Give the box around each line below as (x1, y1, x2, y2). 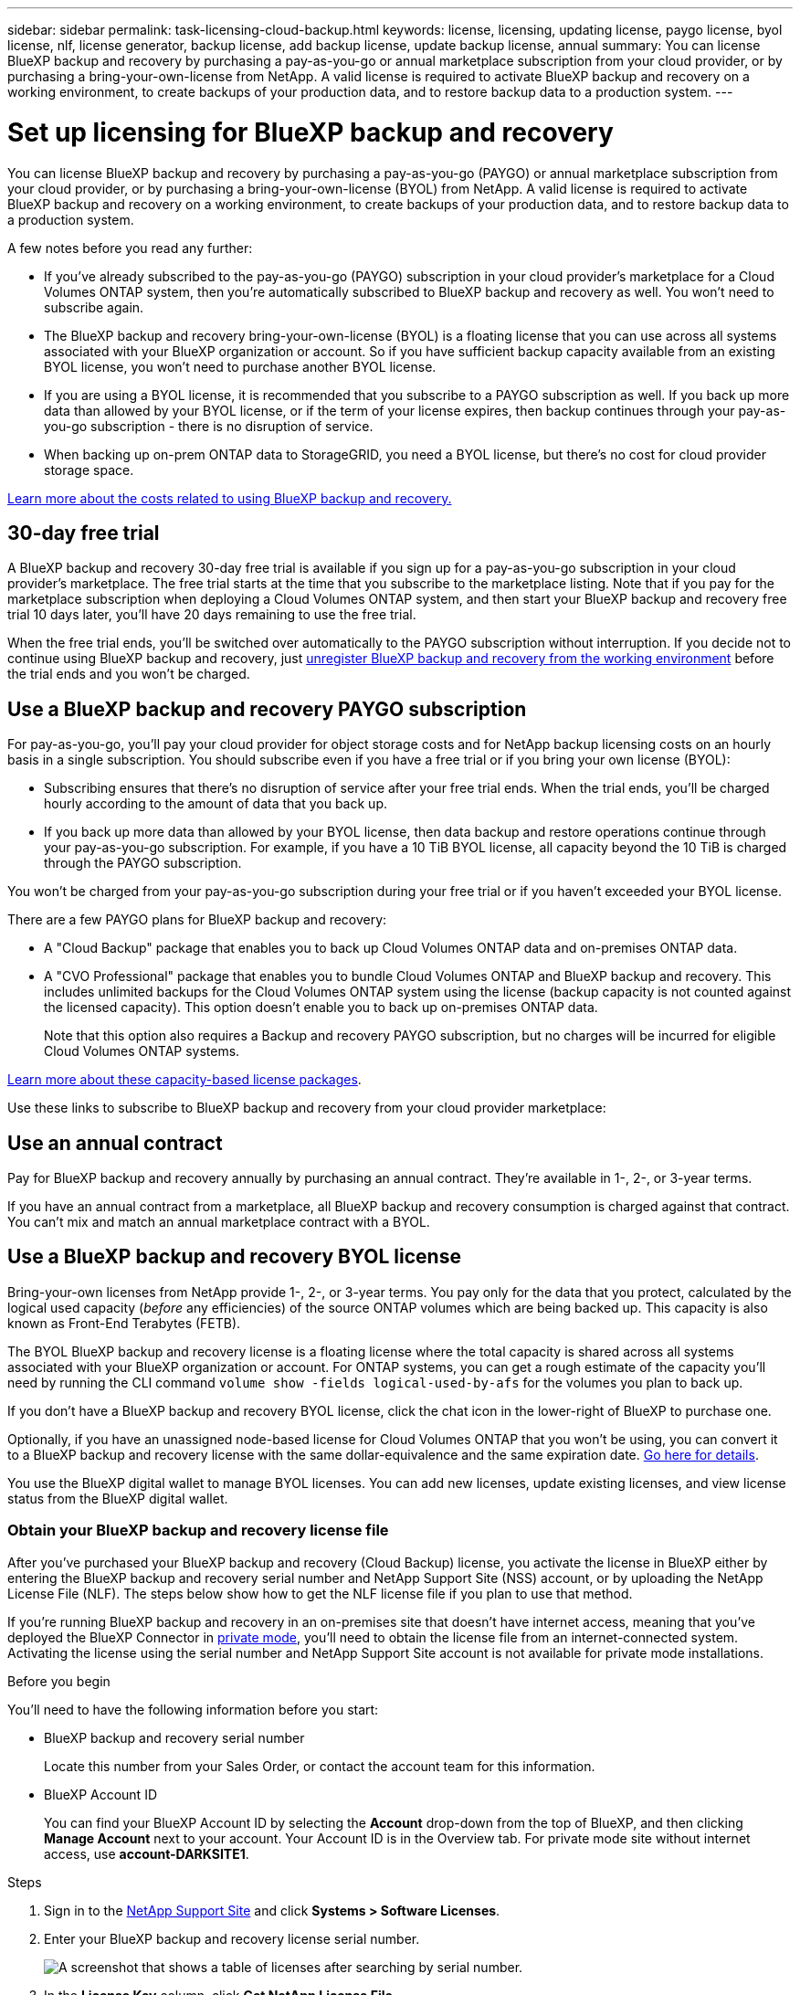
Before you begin (7, 1673, 111, 1689)
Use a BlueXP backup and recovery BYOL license (7, 1245, 461, 1269)
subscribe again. (44, 299, 144, 315)
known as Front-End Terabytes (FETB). (7, 1314, 241, 1331)
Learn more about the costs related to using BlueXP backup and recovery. (7, 490, 452, 506)
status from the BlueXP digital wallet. (7, 1490, 228, 1506)
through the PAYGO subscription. (44, 855, 242, 871)
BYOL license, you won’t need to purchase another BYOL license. (44, 358, 437, 375)
